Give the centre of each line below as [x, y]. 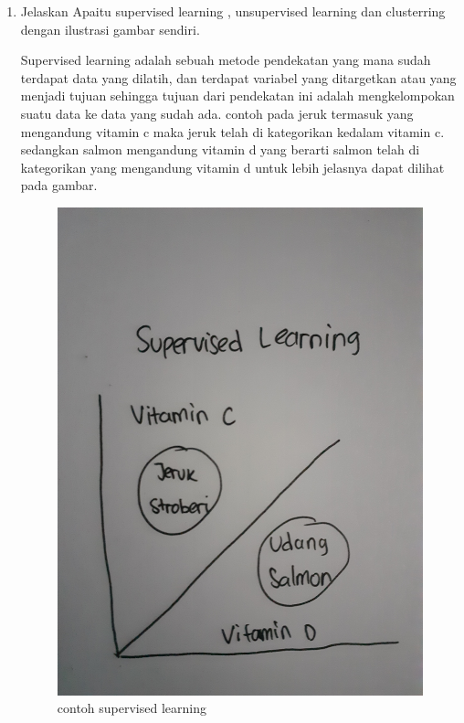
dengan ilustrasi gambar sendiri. [110, 29]
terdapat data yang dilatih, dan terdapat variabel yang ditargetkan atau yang [238, 77]
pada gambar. [59, 185]
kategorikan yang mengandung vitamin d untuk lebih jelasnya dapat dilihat [232, 167]
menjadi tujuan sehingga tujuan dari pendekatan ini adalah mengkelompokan [237, 96]
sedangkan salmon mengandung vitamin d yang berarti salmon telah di [220, 149]
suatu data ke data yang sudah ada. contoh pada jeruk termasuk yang [217, 113]
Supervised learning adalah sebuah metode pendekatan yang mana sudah [226, 60]
